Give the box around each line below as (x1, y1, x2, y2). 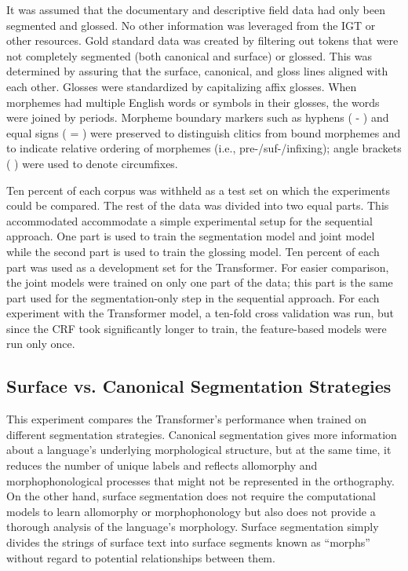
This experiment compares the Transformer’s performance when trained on (6, 411, 367, 427)
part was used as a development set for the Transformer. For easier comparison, (6, 258, 389, 275)
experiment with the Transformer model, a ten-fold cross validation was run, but (6, 305, 395, 321)
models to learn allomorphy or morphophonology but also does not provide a (6, 503, 376, 519)
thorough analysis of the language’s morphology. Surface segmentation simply (6, 518, 379, 535)
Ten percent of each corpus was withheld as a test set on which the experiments (6, 181, 390, 198)
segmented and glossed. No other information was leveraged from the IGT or (6, 16, 376, 33)
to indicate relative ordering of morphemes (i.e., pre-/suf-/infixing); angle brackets (6, 140, 402, 156)
